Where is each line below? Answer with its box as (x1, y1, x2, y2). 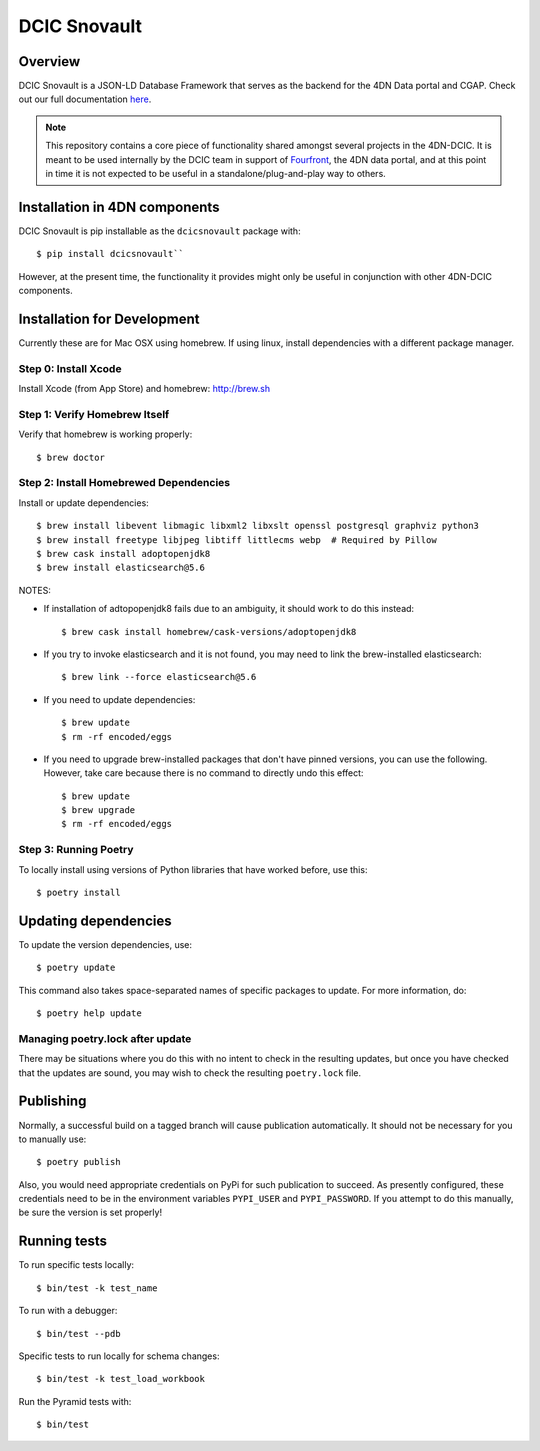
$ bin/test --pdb (36, 1328, 121, 1339)
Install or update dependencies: (18, 496, 149, 509)
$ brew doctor (36, 451, 105, 463)
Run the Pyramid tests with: (18, 1395, 132, 1407)
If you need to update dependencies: (43, 693, 196, 705)
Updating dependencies (18, 912, 172, 929)
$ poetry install (36, 886, 121, 898)
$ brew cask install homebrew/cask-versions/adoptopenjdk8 (61, 626, 357, 637)
